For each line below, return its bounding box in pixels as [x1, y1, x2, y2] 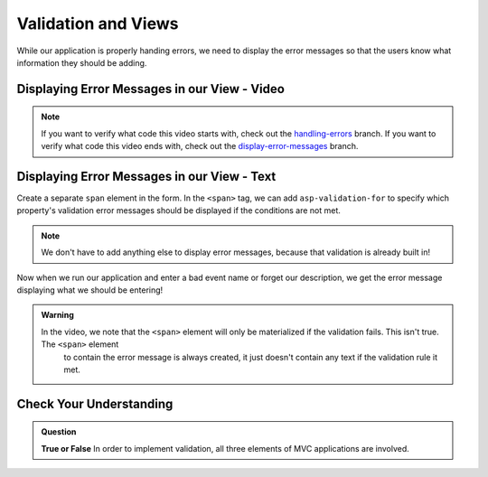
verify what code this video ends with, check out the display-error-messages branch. [41, 141, 359, 152]
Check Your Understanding [16, 396, 174, 411]
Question [41, 426, 77, 437]
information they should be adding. [16, 57, 147, 68]
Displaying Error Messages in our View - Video [16, 81, 285, 97]
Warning [41, 310, 74, 321]
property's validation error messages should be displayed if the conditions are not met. [16, 205, 341, 216]
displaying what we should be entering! [16, 285, 164, 295]
